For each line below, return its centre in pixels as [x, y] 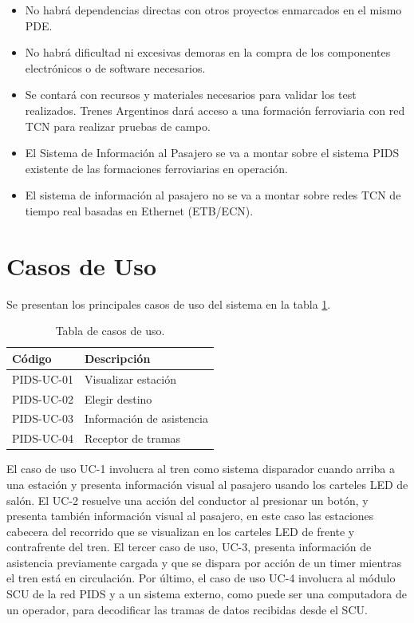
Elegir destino [118, 398]
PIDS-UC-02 [43, 398]
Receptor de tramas [133, 438]
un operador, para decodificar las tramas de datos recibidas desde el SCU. [187, 609]
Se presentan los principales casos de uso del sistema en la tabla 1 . [169, 304]
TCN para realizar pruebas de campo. [118, 126]
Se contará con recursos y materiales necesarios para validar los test [191, 95]
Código [32, 358]
